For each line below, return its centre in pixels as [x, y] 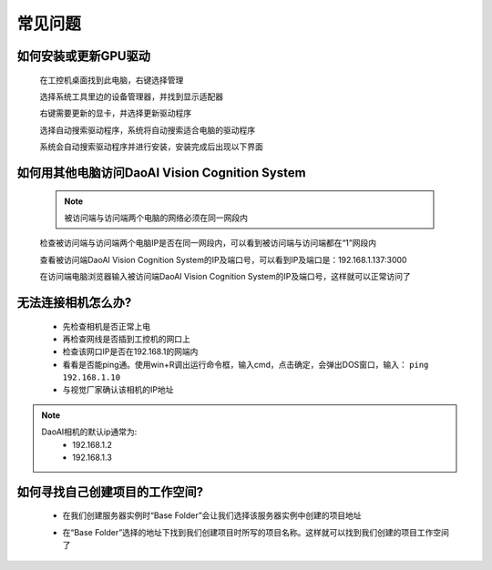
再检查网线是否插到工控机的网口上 [126, 339]
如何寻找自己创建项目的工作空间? [110, 492]
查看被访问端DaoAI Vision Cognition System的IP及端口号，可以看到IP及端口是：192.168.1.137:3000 [223, 260]
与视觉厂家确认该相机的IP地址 [118, 390]
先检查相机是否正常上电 [106, 326]
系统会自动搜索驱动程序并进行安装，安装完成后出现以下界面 [151, 147]
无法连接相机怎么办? [74, 302]
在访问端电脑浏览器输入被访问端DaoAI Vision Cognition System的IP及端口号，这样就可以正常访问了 [225, 277]
